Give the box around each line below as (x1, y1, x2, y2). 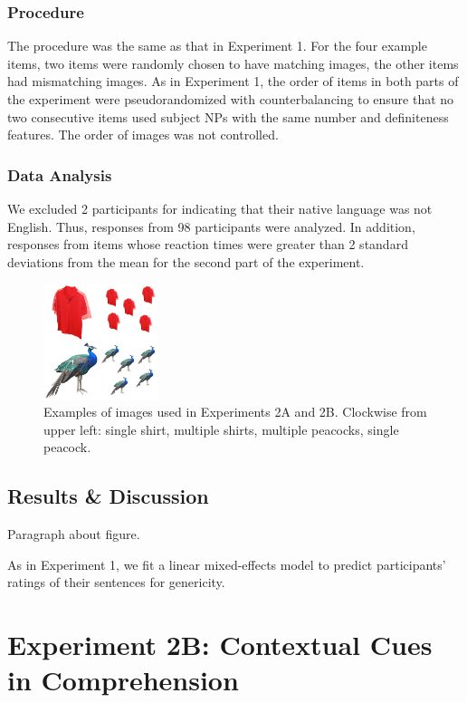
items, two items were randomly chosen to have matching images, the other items (7, 53, 459, 72)
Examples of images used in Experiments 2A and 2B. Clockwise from (43, 402, 427, 421)
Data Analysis (7, 163, 112, 186)
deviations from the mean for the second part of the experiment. (7, 252, 365, 271)
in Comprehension (7, 661, 239, 698)
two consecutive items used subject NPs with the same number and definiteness (7, 107, 449, 126)
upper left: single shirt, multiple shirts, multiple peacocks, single (43, 419, 399, 438)
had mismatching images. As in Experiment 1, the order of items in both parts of (7, 72, 459, 91)
